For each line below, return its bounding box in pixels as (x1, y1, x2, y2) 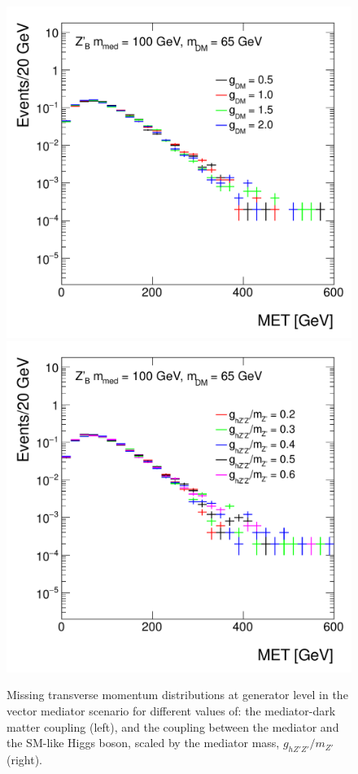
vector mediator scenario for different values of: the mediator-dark (7, 702, 336, 719)
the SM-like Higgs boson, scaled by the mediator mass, (7, 734, 280, 751)
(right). (7, 750, 43, 767)
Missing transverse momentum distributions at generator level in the (7, 686, 348, 703)
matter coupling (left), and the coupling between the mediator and (7, 718, 339, 735)
